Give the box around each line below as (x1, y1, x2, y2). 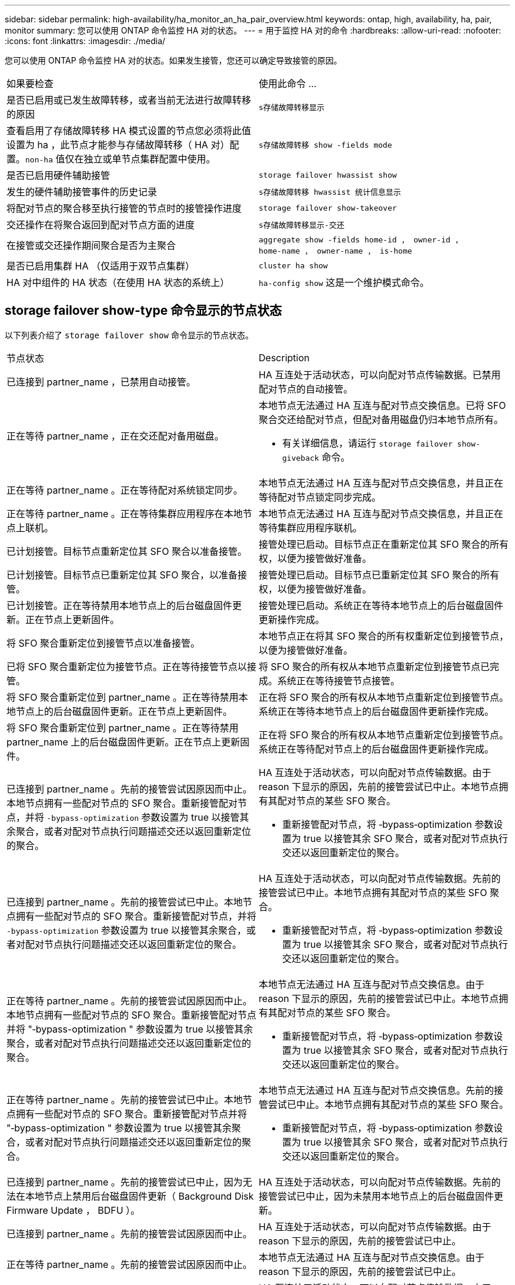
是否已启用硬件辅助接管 (6, 169, 111, 181)
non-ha (25, 155, 53, 164)
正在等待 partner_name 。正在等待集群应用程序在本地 (6, 507, 243, 520)
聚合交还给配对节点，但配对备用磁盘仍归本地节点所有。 (259, 413, 504, 425)
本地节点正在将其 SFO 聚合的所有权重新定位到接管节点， (259, 630, 509, 642)
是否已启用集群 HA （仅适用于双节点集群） (6, 260, 195, 272)
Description (259, 351, 310, 364)
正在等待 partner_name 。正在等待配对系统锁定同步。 (6, 484, 243, 496)
